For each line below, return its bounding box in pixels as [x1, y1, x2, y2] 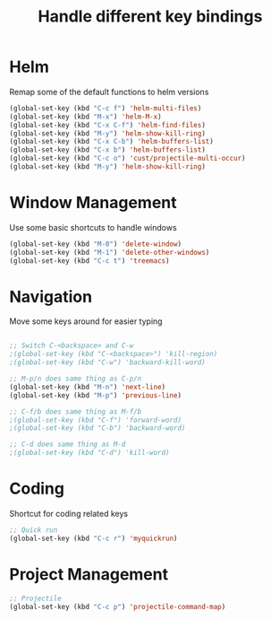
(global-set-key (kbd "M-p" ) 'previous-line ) [9, 390, 182, 400]
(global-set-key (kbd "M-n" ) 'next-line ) [9, 382, 166, 391]
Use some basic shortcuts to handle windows [9, 222, 177, 232]
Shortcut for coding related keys [9, 509, 128, 519]
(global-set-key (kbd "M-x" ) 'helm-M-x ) [9, 112, 163, 121]
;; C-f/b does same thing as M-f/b [9, 406, 142, 416]
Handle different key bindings [38, 6, 263, 27]
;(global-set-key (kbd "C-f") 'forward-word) [9, 415, 182, 424]
